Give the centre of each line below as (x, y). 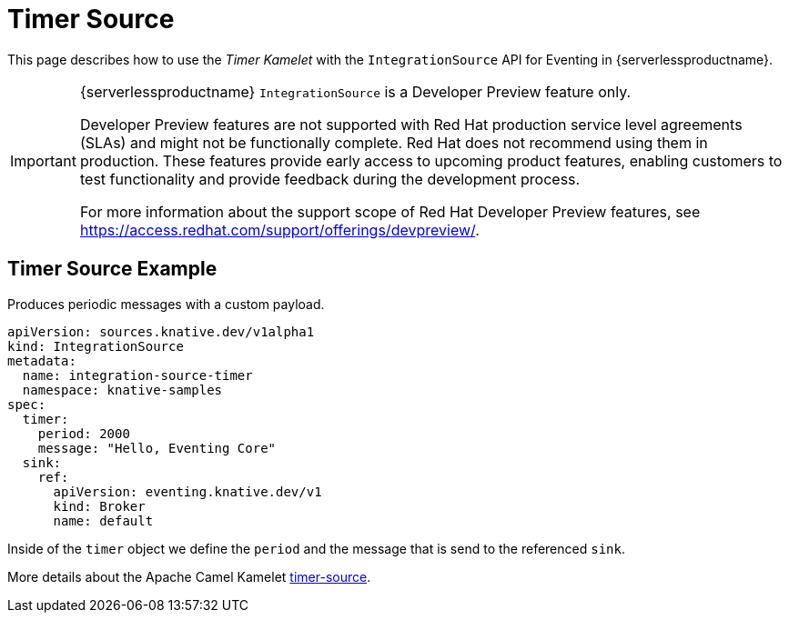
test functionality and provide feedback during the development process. (330, 179)
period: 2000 (84, 433)
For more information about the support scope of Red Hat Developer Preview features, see (390, 211)
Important (43, 160)
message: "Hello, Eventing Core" (157, 448)
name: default (103, 520)
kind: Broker (99, 506)
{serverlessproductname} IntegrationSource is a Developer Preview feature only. (355, 91)
